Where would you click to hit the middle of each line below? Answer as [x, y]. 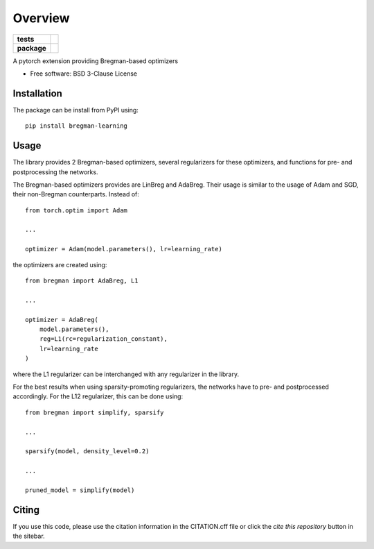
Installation [37, 93]
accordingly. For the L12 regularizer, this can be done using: [98, 396]
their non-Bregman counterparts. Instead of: [76, 194]
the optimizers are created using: [60, 264]
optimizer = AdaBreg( [62, 320]
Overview [41, 18]
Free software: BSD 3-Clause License [84, 74]
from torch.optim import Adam [77, 210]
